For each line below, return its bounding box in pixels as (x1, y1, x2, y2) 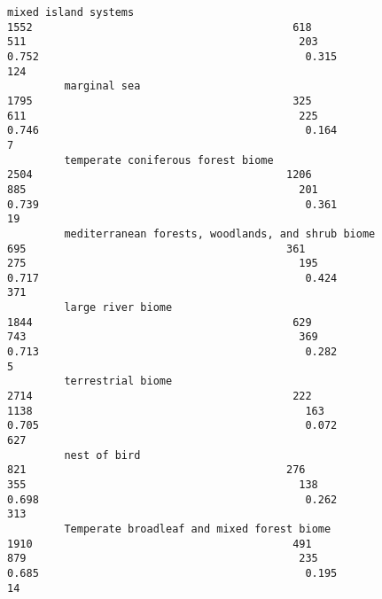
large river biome (64, 301, 173, 315)
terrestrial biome (64, 375, 173, 388)
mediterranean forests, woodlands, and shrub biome (64, 227, 376, 240)
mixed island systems (7, 6, 135, 19)
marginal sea (64, 80, 141, 93)
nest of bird (64, 448, 141, 462)
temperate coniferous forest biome (64, 153, 274, 167)
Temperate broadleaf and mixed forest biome (64, 522, 331, 535)
